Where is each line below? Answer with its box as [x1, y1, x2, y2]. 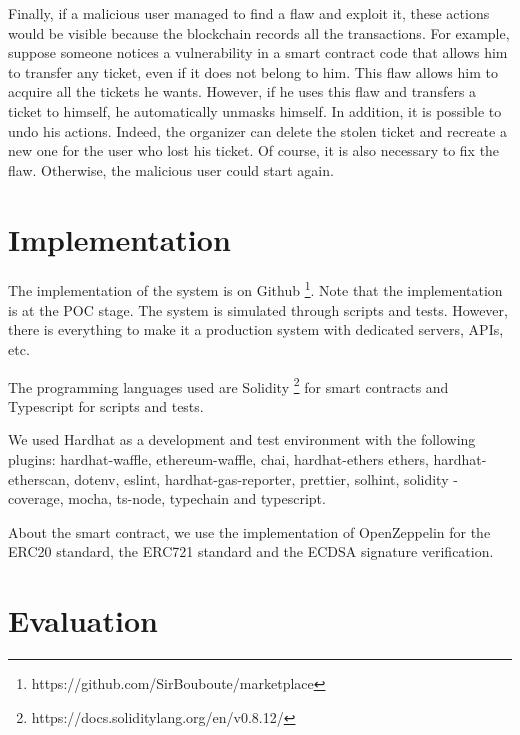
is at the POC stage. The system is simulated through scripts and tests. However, [8, 299, 508, 320]
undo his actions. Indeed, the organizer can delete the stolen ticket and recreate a [8, 120, 507, 141]
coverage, [8, 488, 64, 509]
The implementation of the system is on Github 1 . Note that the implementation [8, 277, 503, 301]
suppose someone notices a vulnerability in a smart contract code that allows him [8, 42, 508, 63]
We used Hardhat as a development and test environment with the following [8, 429, 476, 450]
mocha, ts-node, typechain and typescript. [68, 488, 326, 509]
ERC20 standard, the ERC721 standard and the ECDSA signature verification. [8, 541, 494, 562]
